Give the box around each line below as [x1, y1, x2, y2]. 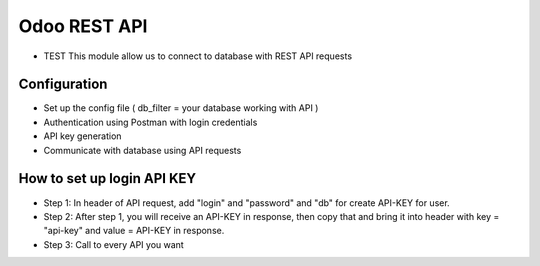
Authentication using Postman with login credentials [43, 116, 258, 128]
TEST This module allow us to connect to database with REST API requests [43, 50, 353, 62]
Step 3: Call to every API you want [43, 238, 184, 250]
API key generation [43, 130, 122, 142]
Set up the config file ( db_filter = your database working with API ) [43, 102, 319, 114]
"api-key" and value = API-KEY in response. [43, 225, 225, 237]
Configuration [18, 76, 108, 93]
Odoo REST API [18, 15, 148, 37]
